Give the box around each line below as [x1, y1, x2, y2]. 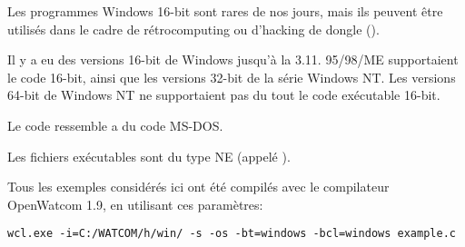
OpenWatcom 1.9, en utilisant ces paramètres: [7, 194, 263, 213]
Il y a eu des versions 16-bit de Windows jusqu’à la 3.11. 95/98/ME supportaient [7, 50, 459, 69]
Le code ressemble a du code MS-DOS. [7, 115, 223, 134]
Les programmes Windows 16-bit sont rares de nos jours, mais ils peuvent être [7, 2, 443, 20]
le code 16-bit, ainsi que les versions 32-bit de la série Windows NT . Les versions [7, 67, 456, 86]
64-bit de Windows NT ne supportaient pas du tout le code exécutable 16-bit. [7, 85, 440, 104]
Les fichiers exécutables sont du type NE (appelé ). [7, 146, 291, 165]
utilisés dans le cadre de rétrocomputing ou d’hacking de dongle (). [7, 19, 380, 38]
